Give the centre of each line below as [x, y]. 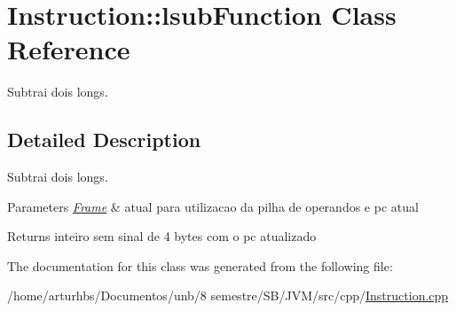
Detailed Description [104, 140]
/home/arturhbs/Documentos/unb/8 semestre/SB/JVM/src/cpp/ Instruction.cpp [228, 295]
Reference [69, 49]
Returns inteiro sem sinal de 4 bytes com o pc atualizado [162, 236]
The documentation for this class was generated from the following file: [200, 265]
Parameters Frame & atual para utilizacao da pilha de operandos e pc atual [213, 206]
